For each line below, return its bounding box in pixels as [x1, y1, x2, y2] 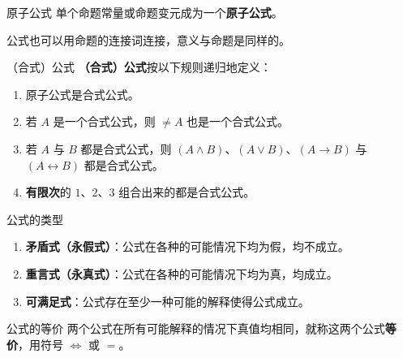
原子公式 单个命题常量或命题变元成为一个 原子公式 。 [6, 4, 283, 20]
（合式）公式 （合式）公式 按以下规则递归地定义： [6, 58, 272, 75]
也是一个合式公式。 [186, 113, 289, 130]
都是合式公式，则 [80, 140, 172, 157]
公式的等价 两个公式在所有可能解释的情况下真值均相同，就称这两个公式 [6, 320, 385, 337]
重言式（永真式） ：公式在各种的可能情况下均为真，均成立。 [25, 265, 338, 282]
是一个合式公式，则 [53, 113, 156, 130]
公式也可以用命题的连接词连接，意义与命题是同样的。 [6, 31, 290, 48]
